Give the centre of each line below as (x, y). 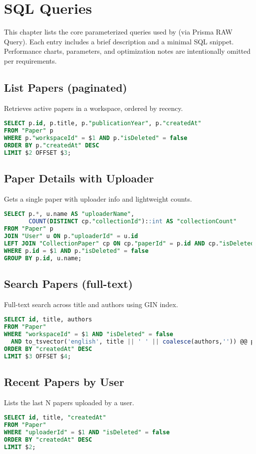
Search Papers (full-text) (68, 283)
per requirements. (31, 60)
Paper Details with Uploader (79, 178)
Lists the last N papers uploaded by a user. (69, 402)
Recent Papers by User (64, 382)
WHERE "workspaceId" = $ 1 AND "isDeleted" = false (89, 334)
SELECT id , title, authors (48, 320)
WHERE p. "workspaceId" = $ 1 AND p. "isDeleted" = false (96, 138)
